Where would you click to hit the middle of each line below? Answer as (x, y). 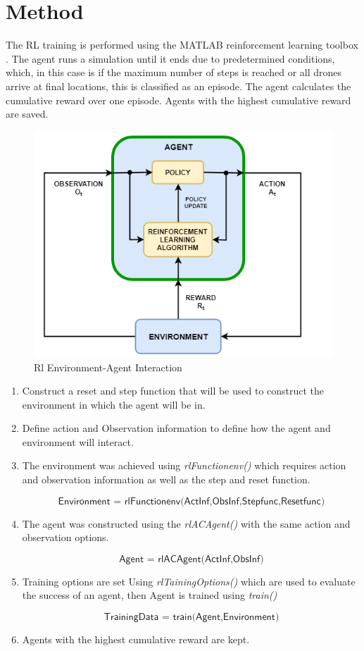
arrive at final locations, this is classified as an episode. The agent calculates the (178, 86)
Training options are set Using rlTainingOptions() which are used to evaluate (189, 581)
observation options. (65, 537)
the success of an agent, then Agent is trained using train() (150, 595)
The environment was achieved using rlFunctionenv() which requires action (184, 465)
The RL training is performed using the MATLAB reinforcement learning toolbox (182, 45)
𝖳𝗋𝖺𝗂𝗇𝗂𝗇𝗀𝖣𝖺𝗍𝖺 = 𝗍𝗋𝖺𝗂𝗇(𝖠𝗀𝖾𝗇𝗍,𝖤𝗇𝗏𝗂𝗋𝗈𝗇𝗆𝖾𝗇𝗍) (192, 618)
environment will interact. (78, 441)
